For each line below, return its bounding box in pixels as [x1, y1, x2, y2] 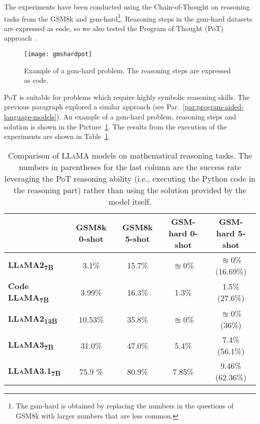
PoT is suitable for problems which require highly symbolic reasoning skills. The [4, 91, 250, 102]
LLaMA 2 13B [8, 312, 57, 326]
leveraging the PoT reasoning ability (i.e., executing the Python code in [4, 172, 255, 184]
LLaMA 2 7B [8, 258, 53, 272]
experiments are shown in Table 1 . [4, 131, 110, 142]
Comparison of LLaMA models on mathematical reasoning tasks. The [8, 149, 252, 161]
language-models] [4, 111, 56, 122]
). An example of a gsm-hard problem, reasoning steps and [56, 111, 236, 122]
